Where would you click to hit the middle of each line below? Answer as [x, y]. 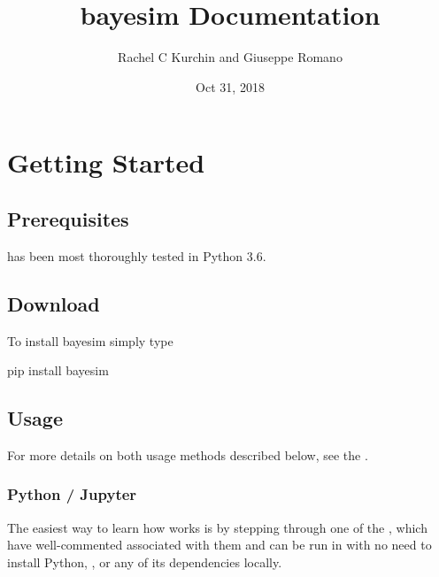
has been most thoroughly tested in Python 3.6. [137, 255]
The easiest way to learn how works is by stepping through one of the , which [217, 527]
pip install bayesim [58, 370]
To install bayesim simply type [90, 340]
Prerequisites [68, 218]
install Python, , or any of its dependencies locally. [145, 562]
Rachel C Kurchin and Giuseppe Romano [230, 57]
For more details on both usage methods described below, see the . [188, 454]
